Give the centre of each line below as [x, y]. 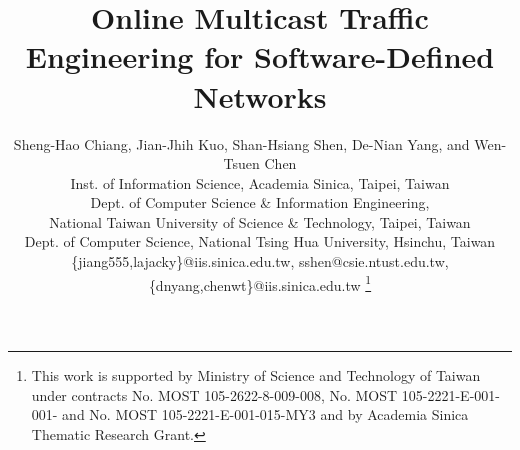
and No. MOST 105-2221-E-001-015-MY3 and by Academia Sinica [265, 414]
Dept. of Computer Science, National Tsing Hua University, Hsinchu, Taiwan [260, 241]
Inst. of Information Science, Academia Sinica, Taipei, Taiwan [260, 182]
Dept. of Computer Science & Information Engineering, [260, 202]
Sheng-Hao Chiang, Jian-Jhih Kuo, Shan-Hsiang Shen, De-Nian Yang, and [241, 143]
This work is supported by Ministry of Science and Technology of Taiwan [256, 374]
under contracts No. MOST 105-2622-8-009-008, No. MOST [214, 394]
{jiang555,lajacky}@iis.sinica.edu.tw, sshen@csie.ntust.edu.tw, [260, 261]
